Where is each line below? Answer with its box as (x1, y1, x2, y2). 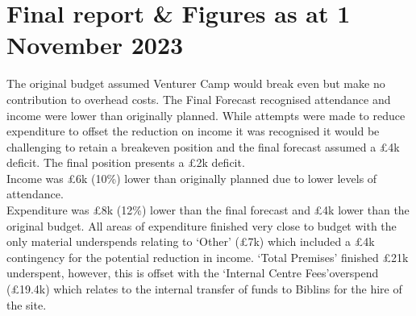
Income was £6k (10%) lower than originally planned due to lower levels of (6, 169, 377, 186)
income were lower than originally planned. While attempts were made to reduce (6, 106, 406, 123)
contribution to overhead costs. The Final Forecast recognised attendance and (6, 90, 391, 107)
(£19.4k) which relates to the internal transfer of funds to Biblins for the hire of (6, 281, 402, 297)
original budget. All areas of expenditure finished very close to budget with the (6, 217, 397, 234)
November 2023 (6, 28, 184, 61)
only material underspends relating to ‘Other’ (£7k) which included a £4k (6, 233, 375, 250)
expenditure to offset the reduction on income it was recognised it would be (6, 123, 380, 139)
